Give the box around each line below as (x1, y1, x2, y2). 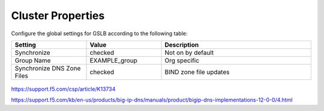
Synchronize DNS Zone (14, 64, 81, 72)
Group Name (14, 56, 51, 64)
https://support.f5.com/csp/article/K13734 (11, 85, 116, 92)
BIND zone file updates (164, 67, 230, 76)
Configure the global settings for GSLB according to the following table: (11, 30, 188, 37)
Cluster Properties (11, 9, 105, 22)
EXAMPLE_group (89, 56, 138, 64)
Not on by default (164, 48, 214, 57)
